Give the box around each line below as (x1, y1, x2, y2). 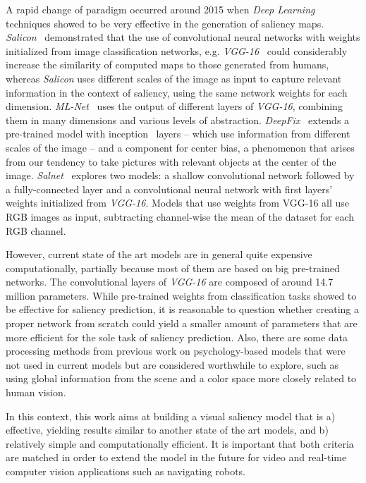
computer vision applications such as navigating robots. (6, 464, 245, 478)
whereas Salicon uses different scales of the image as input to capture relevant (6, 71, 342, 85)
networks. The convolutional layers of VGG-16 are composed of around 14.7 (6, 274, 334, 289)
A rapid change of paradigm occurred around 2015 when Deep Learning (6, 2, 315, 16)
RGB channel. (6, 223, 66, 238)
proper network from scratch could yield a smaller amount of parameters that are (6, 316, 358, 331)
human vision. (6, 385, 66, 400)
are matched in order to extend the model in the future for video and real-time (6, 450, 347, 465)
